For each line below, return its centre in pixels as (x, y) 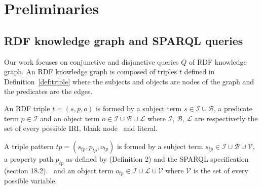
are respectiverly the (226, 118)
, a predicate (233, 108)
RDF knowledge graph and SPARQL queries (124, 40)
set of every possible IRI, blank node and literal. (81, 128)
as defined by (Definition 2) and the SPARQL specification (157, 158)
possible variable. (31, 180)
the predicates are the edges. (48, 91)
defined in (199, 72)
